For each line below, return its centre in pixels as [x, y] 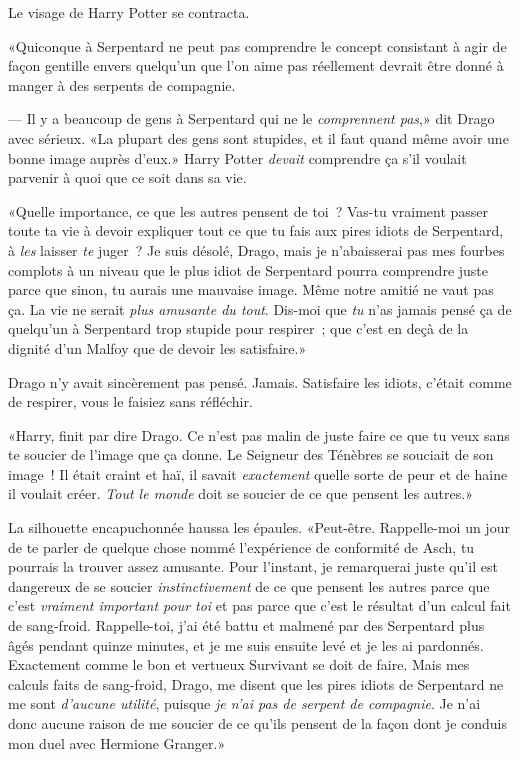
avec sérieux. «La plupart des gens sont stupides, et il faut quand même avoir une [258, 137]
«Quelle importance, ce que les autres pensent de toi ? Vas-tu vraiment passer [248, 210]
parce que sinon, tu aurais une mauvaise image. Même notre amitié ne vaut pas [251, 289]
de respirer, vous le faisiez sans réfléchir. [130, 401]
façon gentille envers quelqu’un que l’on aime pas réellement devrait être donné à [256, 65]
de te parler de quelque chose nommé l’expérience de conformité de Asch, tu [241, 546]
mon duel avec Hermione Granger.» [117, 742]
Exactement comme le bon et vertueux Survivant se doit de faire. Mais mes [239, 664]
